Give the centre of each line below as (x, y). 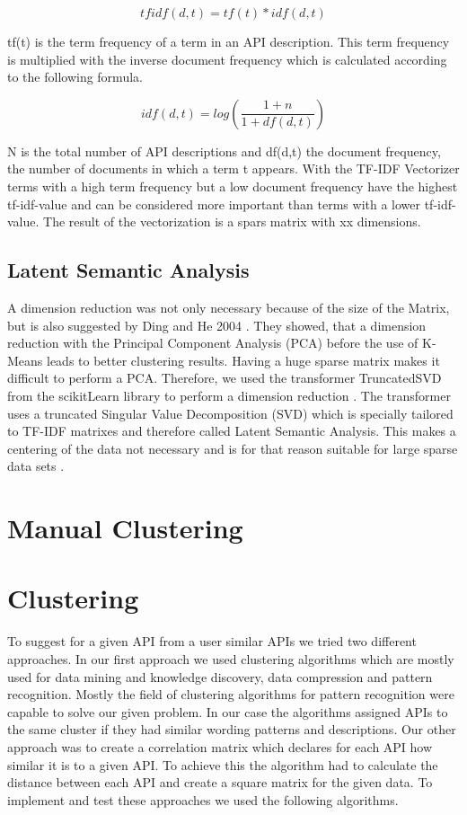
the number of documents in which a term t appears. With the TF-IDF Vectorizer (233, 168)
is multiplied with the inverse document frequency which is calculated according (227, 59)
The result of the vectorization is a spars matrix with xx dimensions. (232, 221)
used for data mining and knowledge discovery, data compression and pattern (220, 676)
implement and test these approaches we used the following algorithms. (203, 799)
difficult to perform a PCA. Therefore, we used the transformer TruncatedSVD (225, 378)
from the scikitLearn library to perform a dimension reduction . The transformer (229, 395)
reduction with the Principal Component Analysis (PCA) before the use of (213, 343)
